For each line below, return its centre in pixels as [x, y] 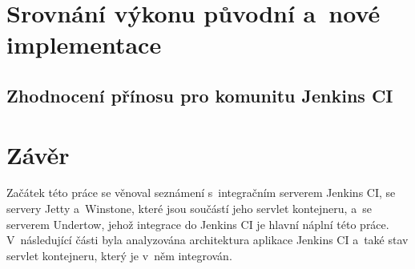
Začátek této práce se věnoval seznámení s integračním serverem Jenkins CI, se [201, 193]
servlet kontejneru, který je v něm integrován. [119, 255]
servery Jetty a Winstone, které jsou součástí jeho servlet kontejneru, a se [189, 209]
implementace [84, 44]
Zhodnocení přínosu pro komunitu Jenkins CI [200, 95]
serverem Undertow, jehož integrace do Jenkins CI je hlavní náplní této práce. [198, 224]
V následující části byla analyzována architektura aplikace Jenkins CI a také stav [207, 240]
